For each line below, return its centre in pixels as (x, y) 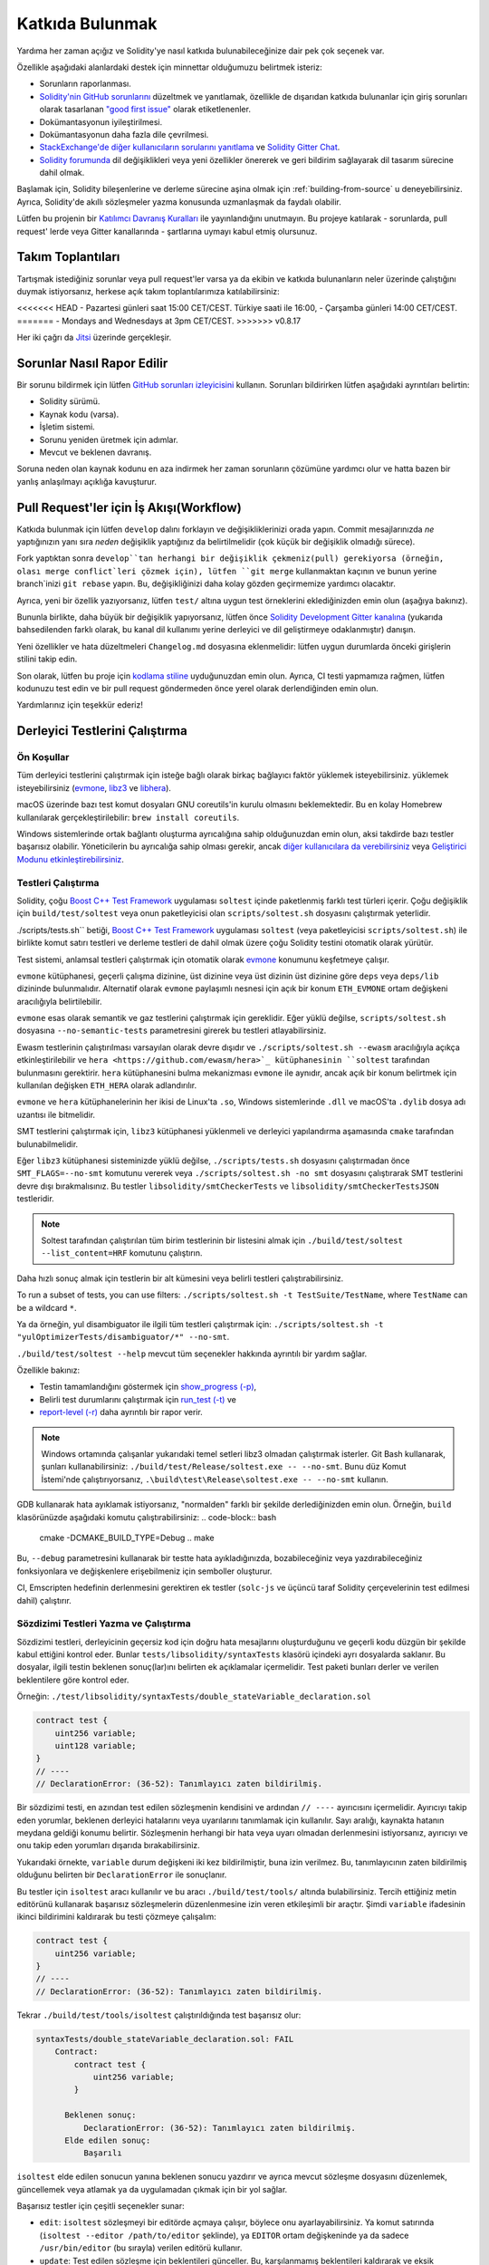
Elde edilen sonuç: (108, 2140)
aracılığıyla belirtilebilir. (59, 1001)
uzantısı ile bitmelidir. (56, 1114)
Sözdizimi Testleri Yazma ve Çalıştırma (104, 1624)
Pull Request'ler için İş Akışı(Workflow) (129, 507)
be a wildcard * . (47, 1307)
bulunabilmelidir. (48, 1144)
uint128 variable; (96, 1746)
